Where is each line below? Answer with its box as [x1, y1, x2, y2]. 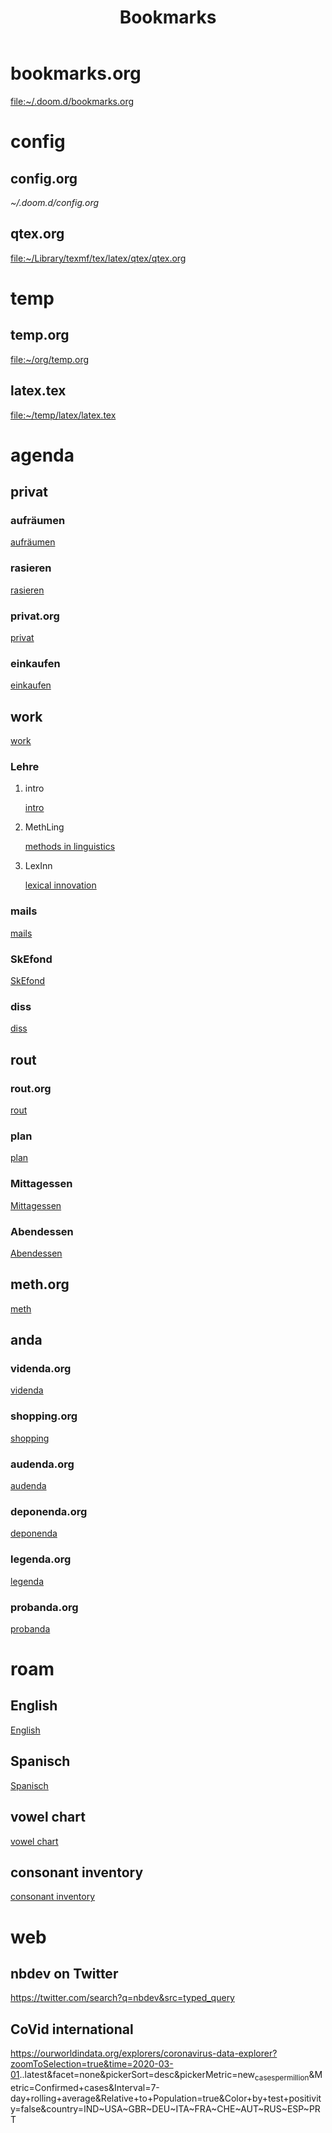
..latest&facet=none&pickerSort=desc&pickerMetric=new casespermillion [19, 2069, 310, 2083]
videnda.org [10, 1362, 72, 1376]
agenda [10, 444, 75, 466]
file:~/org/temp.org [10, 353, 90, 365]
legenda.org [10, 1552, 72, 1566]
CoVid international [10, 2021, 134, 2038]
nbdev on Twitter [10, 1965, 119, 1982]
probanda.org [10, 1600, 79, 1614]
